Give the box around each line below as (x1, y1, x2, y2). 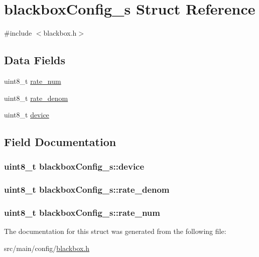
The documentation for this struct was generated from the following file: (4, 226, 226, 236)
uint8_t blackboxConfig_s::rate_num (4, 206, 160, 219)
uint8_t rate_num (4, 75, 61, 86)
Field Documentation (4, 134, 116, 150)
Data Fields (4, 52, 66, 68)
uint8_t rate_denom (4, 92, 68, 103)
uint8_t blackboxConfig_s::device (4, 160, 145, 173)
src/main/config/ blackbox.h (4, 242, 90, 253)
